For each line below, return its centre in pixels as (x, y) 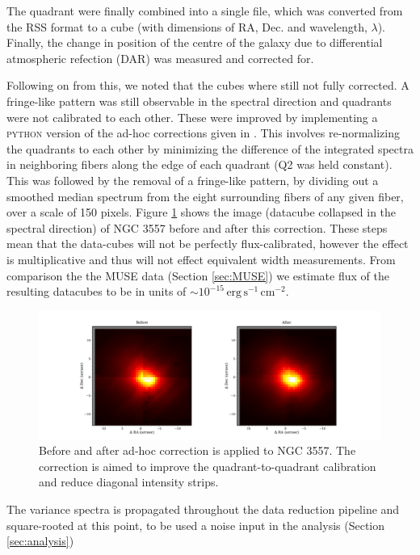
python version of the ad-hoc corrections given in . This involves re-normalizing (203, 133)
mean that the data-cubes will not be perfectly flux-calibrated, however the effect (208, 244)
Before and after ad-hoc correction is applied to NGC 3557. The (197, 450)
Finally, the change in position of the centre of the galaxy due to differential (195, 42)
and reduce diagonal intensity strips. (129, 482)
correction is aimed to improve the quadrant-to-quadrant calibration (208, 466)
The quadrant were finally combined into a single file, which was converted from (205, 11)
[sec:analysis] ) (40, 541)
